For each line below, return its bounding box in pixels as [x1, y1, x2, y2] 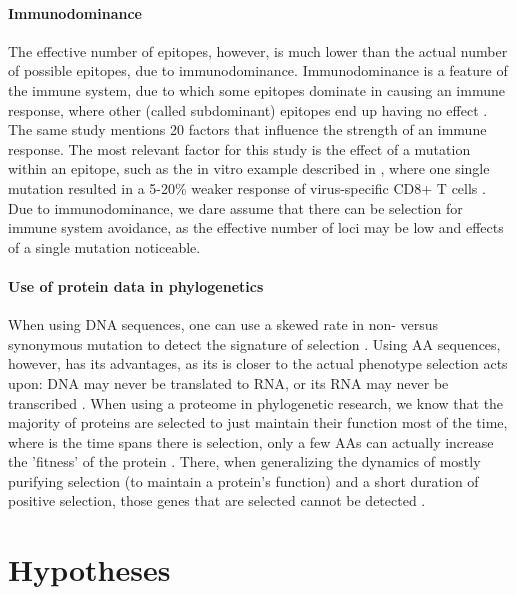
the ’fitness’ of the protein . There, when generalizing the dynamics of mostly [8, 451, 481, 472]
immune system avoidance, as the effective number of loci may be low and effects [8, 217, 504, 238]
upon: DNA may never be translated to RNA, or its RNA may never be [8, 372, 449, 393]
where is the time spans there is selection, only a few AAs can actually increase [8, 431, 494, 452]
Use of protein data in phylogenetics [8, 275, 264, 296]
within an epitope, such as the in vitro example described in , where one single [8, 158, 490, 179]
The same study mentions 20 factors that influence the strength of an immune [8, 119, 487, 140]
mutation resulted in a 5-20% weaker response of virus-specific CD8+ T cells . [8, 177, 486, 198]
